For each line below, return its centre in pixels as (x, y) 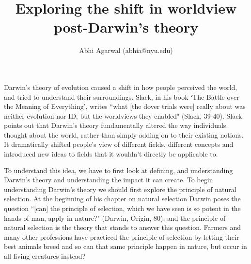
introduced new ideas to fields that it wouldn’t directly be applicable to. (111, 154)
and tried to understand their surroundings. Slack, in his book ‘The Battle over (122, 97)
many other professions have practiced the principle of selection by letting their (122, 237)
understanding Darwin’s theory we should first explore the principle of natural (120, 189)
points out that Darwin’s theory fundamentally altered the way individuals (115, 125)
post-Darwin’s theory (126, 27)
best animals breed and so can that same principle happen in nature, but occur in (125, 246)
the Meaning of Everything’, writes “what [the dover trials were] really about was (125, 106)
